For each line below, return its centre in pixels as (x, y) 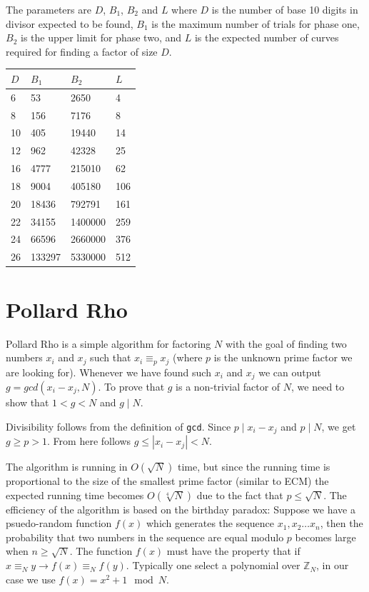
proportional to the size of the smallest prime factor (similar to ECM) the (167, 481)
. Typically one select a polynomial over (213, 565)
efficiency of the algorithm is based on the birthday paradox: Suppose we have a (181, 509)
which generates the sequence (211, 523)
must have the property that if (233, 551)
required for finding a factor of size (82, 51)
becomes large (325, 537)
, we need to (318, 387)
